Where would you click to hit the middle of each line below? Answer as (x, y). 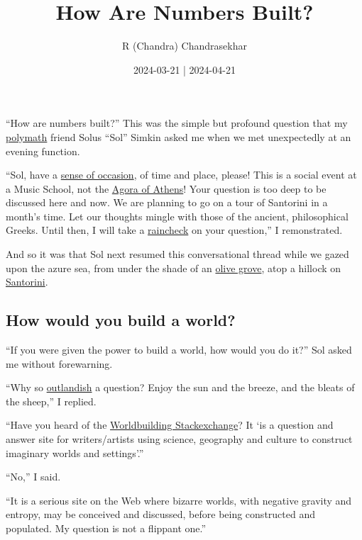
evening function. (43, 151)
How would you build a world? (121, 320)
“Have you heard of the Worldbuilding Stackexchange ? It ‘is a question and (170, 425)
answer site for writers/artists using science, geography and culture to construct (179, 439)
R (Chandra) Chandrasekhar (185, 46)
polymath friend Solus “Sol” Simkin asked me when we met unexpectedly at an (179, 136)
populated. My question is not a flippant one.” (106, 528)
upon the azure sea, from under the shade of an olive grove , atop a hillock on (174, 268)
